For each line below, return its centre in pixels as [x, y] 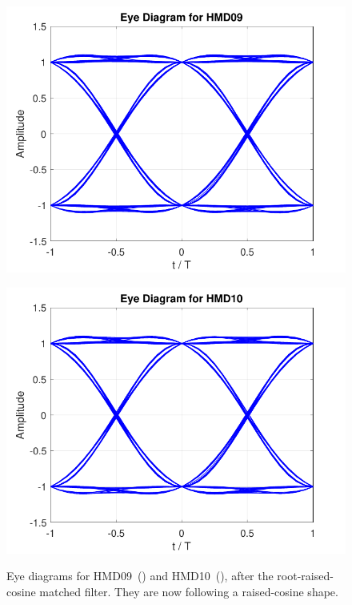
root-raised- [305, 576]
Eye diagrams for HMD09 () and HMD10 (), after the [140, 576]
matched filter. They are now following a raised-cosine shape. [189, 591]
